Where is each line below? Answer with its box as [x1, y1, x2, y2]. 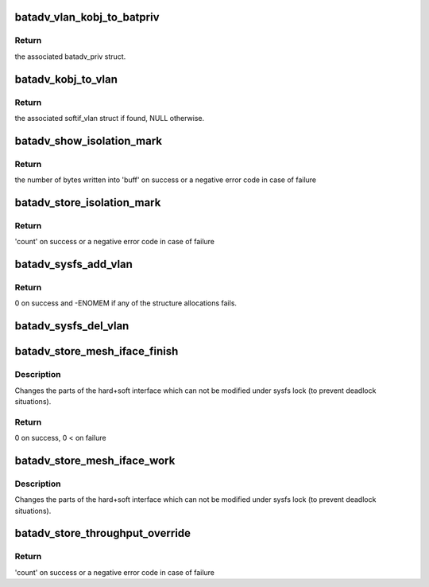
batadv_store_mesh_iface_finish [14, 344, 179, 358]
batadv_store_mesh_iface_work [14, 453, 176, 467]
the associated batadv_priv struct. [14, 52, 126, 61]
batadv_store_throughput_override [14, 527, 191, 540]
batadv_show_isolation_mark [14, 134, 163, 147]
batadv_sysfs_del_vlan [14, 319, 129, 333]
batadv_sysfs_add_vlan [14, 258, 133, 271]
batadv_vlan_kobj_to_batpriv [14, 10, 160, 24]
